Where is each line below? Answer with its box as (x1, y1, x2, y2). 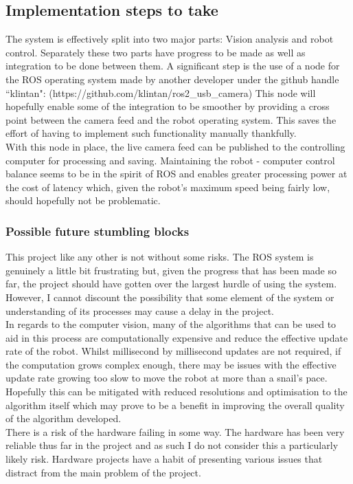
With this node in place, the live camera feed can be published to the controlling (5, 139, 345, 153)
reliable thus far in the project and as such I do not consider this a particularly (5, 438, 339, 452)
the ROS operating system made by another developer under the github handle (5, 71, 339, 86)
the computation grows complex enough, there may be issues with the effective (5, 357, 337, 371)
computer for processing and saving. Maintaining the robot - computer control (5, 153, 335, 167)
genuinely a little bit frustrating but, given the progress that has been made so (5, 263, 337, 277)
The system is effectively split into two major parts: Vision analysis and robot (5, 32, 334, 46)
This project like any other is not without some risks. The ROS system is (5, 250, 314, 264)
